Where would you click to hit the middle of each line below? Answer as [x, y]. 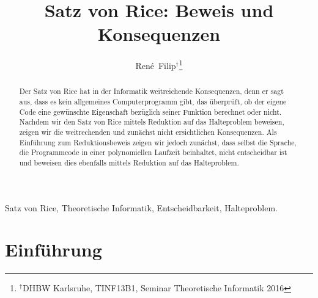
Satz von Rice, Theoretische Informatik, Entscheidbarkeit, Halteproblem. [141, 207]
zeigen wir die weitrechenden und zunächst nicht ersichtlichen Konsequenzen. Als [148, 132]
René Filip [156, 65]
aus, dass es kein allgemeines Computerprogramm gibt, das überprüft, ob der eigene [153, 102]
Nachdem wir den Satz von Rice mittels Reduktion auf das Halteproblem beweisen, [152, 122]
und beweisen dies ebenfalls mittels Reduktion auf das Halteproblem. [129, 162]
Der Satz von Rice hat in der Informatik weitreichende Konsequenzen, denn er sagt [151, 91]
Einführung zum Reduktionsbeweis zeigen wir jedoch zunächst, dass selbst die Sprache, [158, 142]
